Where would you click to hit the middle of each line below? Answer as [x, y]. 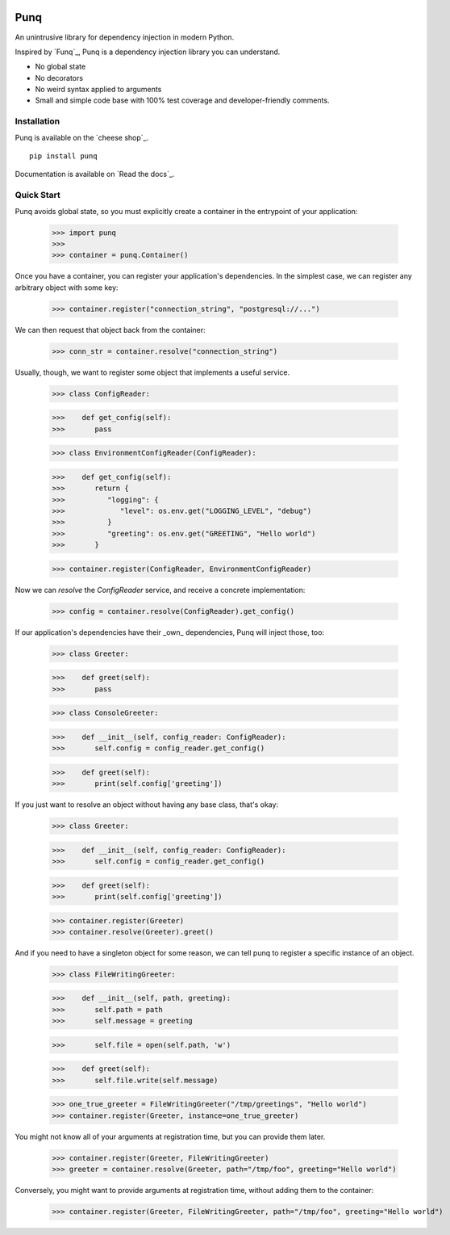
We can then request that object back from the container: [110, 330]
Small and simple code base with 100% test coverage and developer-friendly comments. [182, 100]
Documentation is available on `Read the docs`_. [95, 174]
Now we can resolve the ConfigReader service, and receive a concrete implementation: [160, 590]
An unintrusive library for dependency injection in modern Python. [125, 37]
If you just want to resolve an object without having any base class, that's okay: [146, 804]
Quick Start [37, 195]
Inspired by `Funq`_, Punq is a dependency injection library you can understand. [148, 52]
